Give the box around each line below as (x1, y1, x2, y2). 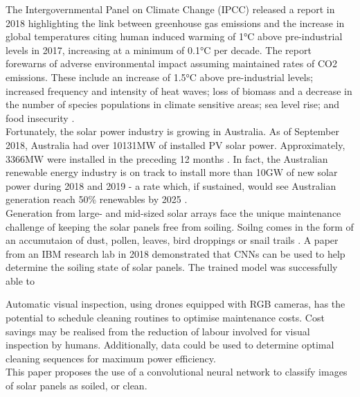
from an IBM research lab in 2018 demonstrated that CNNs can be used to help (6, 246, 345, 261)
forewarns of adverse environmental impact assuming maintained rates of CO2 (6, 56, 337, 71)
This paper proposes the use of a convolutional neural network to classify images (6, 364, 348, 379)
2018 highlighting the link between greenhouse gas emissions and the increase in (6, 15, 345, 30)
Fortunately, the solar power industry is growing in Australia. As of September (6, 124, 339, 139)
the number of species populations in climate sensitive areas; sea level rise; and (6, 97, 340, 112)
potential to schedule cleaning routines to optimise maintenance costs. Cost (6, 310, 325, 325)
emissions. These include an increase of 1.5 (6, 69, 186, 84)
